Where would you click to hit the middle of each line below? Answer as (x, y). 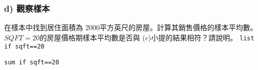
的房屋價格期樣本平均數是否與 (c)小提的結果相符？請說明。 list (147, 37)
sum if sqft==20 (32, 63)
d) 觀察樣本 (27, 8)
